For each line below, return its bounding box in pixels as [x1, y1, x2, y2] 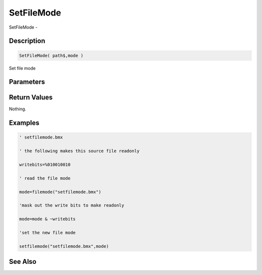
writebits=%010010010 [19, 162, 71, 168]
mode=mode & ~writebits [19, 216, 76, 222]
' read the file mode [19, 175, 71, 181]
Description [9, 37, 46, 45]
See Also [9, 258, 36, 266]
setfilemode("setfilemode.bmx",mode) [19, 243, 109, 249]
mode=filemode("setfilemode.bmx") [19, 189, 101, 194]
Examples [9, 119, 40, 127]
